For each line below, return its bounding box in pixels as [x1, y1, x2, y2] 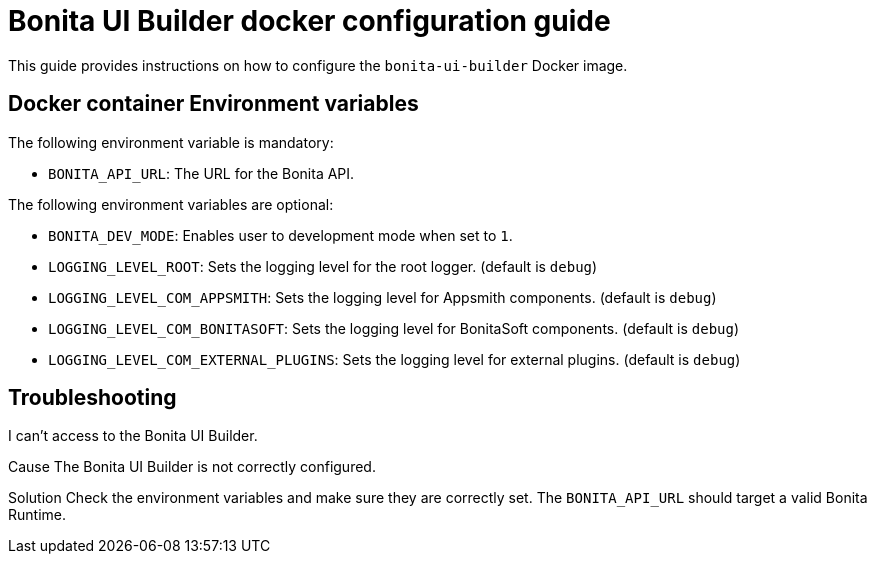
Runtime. [8, 506, 66, 524]
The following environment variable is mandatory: [8, 133, 334, 151]
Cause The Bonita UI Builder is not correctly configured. [8, 458, 376, 476]
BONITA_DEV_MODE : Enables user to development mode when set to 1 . [48, 226, 513, 244]
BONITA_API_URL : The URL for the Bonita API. [48, 164, 355, 182]
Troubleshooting [8, 385, 177, 411]
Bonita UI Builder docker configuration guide [8, 4, 611, 38]
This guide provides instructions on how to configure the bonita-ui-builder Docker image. [8, 56, 628, 74]
